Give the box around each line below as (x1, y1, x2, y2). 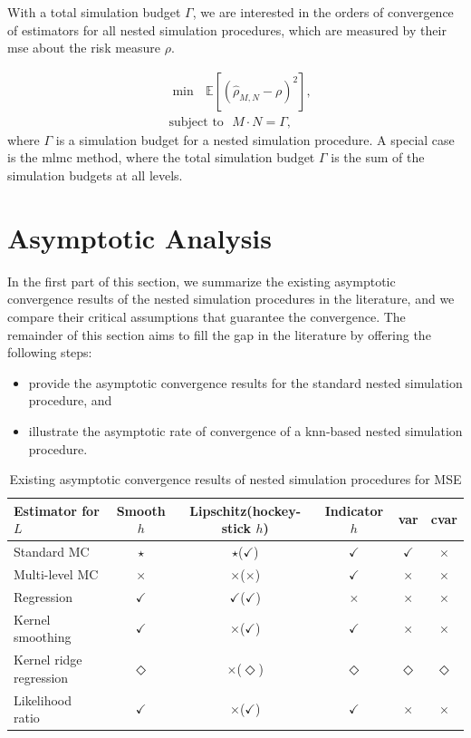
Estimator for (14, 500, 100, 520)
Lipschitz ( (189, 500, 253, 520)
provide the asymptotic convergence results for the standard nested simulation (28, 373, 463, 392)
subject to (168, 115, 224, 129)
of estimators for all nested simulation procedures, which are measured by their (7, 20, 447, 39)
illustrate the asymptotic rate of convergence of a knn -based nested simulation (28, 421, 463, 440)
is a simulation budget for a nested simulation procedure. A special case (55, 130, 455, 149)
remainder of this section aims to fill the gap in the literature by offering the (7, 325, 431, 344)
